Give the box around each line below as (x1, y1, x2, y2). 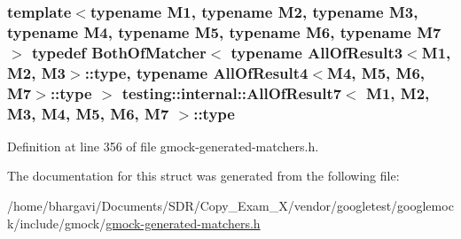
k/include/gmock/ (7, 213, 106, 232)
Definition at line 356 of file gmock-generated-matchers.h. (7, 136, 319, 155)
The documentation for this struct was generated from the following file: (7, 166, 400, 185)
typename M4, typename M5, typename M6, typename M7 (7, 20, 441, 42)
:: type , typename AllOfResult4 (84, 61, 309, 83)
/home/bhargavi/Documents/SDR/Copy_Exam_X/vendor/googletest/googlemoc (7, 197, 454, 215)
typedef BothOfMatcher (31, 41, 207, 63)
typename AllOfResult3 (230, 41, 403, 63)
